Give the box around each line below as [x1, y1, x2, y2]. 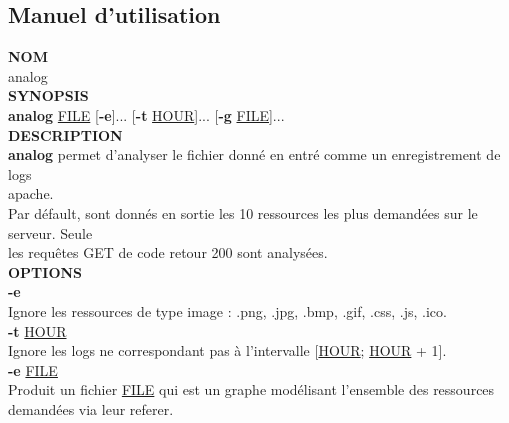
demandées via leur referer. [8, 398, 174, 419]
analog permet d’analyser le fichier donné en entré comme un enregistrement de [8, 144, 501, 165]
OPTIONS [8, 261, 83, 282]
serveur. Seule [8, 222, 93, 243]
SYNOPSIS [8, 85, 89, 106]
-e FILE [8, 359, 58, 380]
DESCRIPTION [8, 124, 123, 145]
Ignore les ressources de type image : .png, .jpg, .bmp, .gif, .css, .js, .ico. [8, 300, 447, 321]
